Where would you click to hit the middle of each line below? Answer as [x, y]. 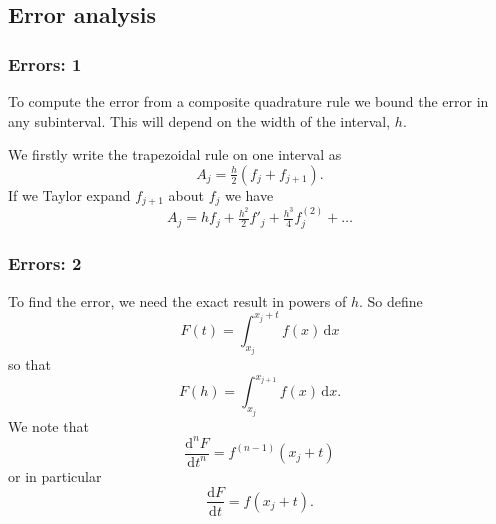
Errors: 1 [45, 63]
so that [29, 364]
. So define [391, 300]
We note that [48, 425]
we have [249, 194]
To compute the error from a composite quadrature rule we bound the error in [248, 101]
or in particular [55, 475]
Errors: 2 [45, 263]
